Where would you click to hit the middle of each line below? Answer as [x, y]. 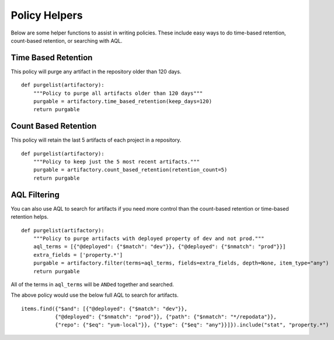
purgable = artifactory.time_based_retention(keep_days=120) [123, 102]
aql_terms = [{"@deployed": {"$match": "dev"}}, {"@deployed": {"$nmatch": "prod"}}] [159, 247]
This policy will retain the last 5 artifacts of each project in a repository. [96, 140]
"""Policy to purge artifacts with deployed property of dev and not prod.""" [149, 238]
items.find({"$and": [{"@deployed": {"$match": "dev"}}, [105, 308]
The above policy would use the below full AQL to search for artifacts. [95, 295]
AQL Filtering [35, 195]
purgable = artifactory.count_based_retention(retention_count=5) [130, 170]
